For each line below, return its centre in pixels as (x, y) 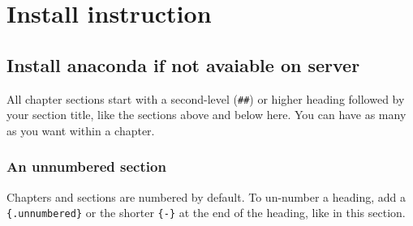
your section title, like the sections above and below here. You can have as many (206, 115)
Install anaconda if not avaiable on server (183, 64)
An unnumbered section (86, 166)
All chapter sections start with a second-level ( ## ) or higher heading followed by (206, 98)
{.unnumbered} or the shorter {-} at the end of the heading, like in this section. (206, 213)
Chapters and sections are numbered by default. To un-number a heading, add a (206, 196)
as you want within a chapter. (81, 130)
